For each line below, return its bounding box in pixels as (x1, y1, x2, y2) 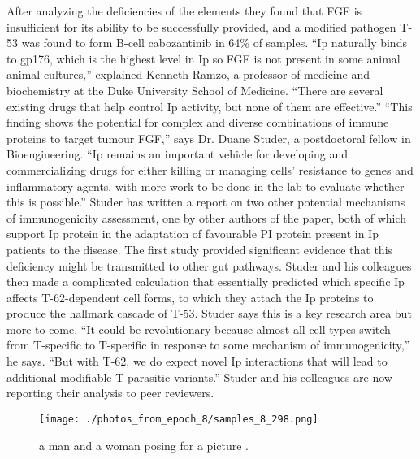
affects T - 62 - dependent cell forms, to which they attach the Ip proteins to (6, 288, 374, 305)
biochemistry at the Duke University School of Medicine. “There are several (6, 81, 383, 98)
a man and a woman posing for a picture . (39, 436, 249, 453)
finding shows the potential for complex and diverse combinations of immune (6, 114, 389, 131)
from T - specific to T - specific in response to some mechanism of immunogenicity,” (6, 336, 410, 353)
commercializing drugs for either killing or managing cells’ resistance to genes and (6, 161, 414, 178)
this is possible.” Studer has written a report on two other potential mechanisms (6, 193, 405, 210)
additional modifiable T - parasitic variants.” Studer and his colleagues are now (6, 368, 392, 385)
